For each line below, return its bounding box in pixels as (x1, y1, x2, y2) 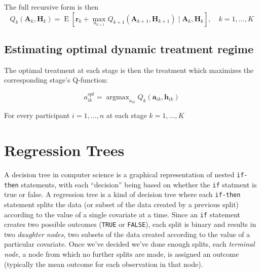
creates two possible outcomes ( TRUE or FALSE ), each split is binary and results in (4, 219, 256, 229)
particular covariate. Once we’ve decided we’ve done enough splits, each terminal (4, 239, 255, 249)
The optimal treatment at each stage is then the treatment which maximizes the (4, 64, 254, 75)
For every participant (4, 110, 70, 121)
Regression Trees (4, 140, 125, 161)
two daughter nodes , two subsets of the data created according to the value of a (4, 228, 250, 239)
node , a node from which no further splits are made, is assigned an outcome (4, 249, 239, 259)
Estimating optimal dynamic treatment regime (4, 41, 253, 56)
